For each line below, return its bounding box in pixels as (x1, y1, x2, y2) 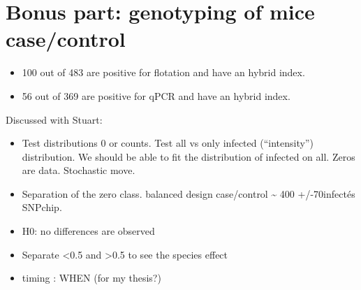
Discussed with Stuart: (6, 112, 103, 126)
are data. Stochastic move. (22, 163, 135, 177)
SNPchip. (22, 200, 62, 215)
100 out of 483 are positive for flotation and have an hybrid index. (22, 65, 305, 80)
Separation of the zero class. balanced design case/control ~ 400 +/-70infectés (22, 186, 355, 201)
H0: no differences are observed (22, 224, 155, 238)
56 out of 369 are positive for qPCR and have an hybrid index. (22, 88, 290, 103)
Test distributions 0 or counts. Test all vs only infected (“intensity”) (22, 136, 314, 150)
